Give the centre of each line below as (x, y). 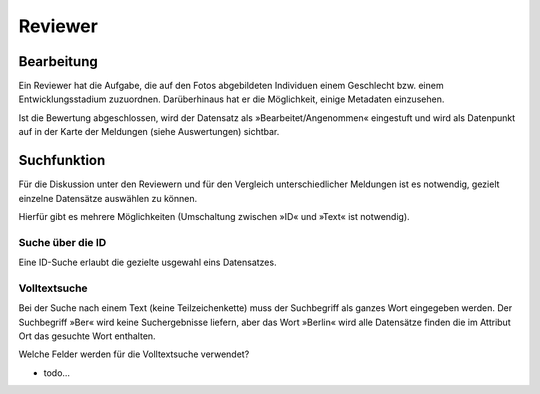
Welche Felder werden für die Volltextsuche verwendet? (134, 354)
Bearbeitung (58, 61)
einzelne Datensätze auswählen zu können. (108, 198)
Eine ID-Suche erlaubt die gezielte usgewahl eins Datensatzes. (147, 262)
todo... (56, 372)
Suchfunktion (62, 160)
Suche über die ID (62, 242)
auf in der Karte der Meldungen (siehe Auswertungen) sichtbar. (149, 132)
